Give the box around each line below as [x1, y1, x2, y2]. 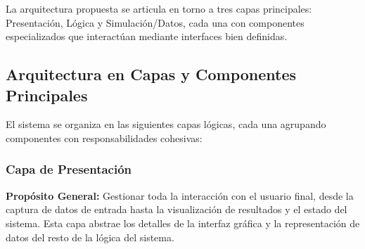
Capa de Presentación [6, 160, 132, 178]
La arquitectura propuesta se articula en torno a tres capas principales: [6, 1, 312, 15]
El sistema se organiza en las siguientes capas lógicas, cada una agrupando [6, 117, 326, 132]
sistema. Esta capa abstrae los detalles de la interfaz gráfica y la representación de [6, 215, 360, 230]
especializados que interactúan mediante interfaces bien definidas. [6, 29, 288, 44]
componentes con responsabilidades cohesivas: [6, 130, 203, 145]
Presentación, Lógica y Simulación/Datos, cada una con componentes [6, 15, 305, 30]
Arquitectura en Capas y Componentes [6, 63, 297, 85]
